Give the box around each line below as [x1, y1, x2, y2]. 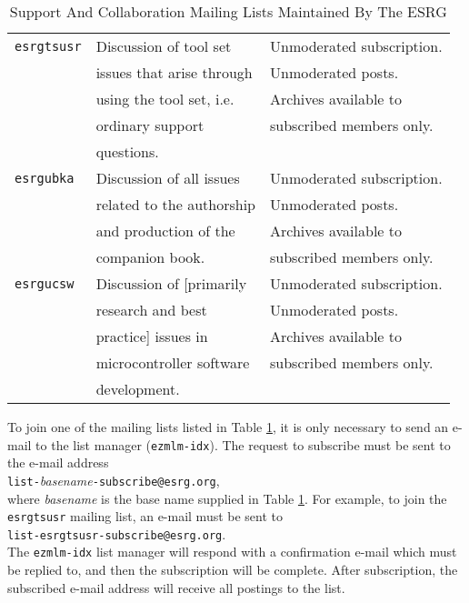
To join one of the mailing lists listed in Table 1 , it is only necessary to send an [7, 417, 449, 436]
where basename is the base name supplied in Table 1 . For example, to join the [7, 488, 447, 508]
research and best [95, 299, 207, 320]
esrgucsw [15, 276, 75, 291]
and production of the [95, 220, 235, 241]
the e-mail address [7, 453, 109, 472]
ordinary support [95, 115, 205, 136]
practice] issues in [95, 326, 208, 347]
